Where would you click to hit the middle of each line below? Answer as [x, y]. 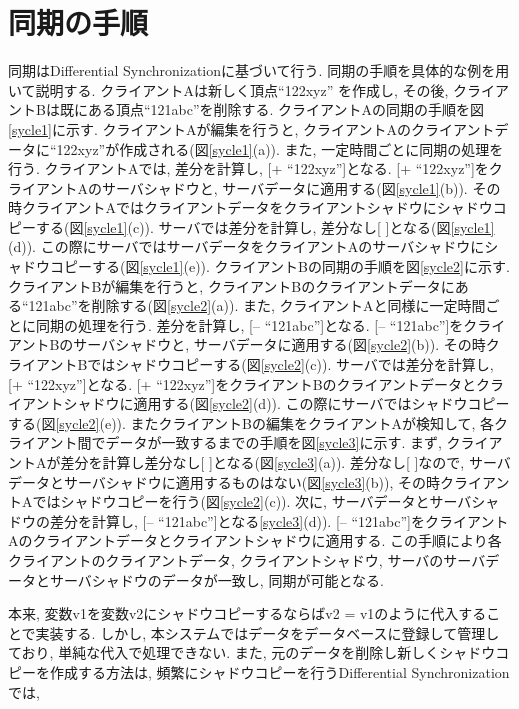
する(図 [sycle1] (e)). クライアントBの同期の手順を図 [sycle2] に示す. [300, 266]
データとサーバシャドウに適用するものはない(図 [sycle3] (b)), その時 [224, 481]
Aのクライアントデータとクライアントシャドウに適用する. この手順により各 [255, 540]
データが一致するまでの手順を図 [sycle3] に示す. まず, [273, 442]
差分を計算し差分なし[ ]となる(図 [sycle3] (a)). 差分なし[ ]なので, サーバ [285, 462]
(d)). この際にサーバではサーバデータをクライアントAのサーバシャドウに [246, 246]
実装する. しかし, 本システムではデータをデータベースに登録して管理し [267, 632]
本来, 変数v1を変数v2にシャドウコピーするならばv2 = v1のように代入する [247, 613]
